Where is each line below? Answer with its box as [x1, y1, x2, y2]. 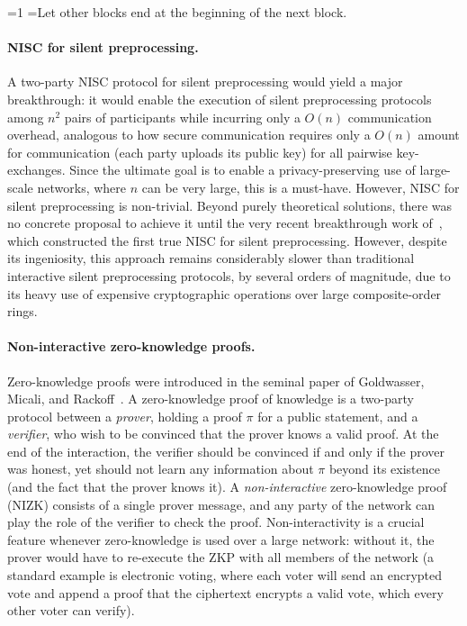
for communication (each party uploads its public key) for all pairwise [7, 142, 392, 161]
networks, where [37, 177, 127, 196]
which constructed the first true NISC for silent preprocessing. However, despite [7, 231, 447, 249]
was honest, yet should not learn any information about [7, 459, 314, 478]
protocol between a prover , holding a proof [7, 406, 242, 425]
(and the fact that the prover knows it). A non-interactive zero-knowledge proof [7, 477, 447, 496]
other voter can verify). [7, 601, 135, 620]
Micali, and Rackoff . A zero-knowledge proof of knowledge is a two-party [7, 389, 414, 408]
